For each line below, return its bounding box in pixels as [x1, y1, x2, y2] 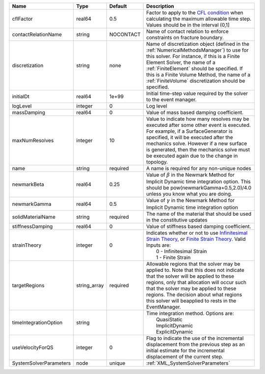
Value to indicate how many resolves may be [146, 115, 250, 122]
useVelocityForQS [12, 344, 53, 351]
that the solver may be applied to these [146, 285, 237, 292]
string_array [76, 282, 104, 288]
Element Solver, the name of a [146, 59, 215, 66]
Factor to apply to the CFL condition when [146, 9, 243, 16]
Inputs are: [146, 241, 171, 248]
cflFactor [12, 15, 33, 22]
